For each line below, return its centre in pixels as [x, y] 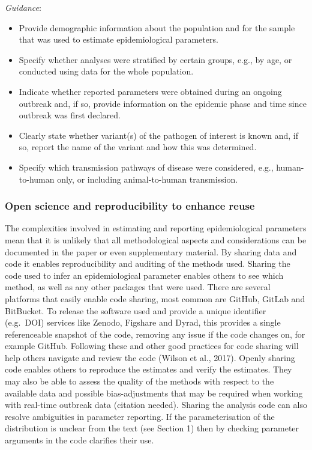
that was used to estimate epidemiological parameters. [118, 39]
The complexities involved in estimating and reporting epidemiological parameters [156, 228]
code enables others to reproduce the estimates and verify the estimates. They [148, 369]
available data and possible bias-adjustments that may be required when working [154, 393]
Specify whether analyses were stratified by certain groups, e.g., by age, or [155, 59]
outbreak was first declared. [70, 115]
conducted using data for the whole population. [106, 71]
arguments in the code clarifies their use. [79, 440]
